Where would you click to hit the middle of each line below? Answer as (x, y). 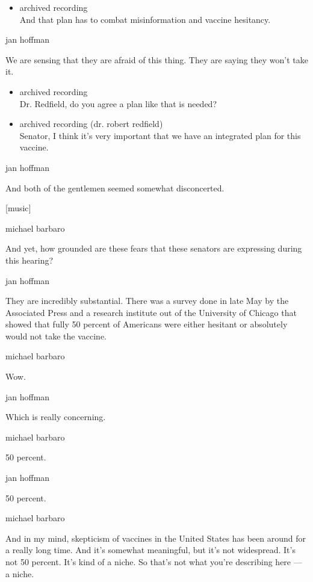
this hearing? (29, 260)
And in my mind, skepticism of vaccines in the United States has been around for (156, 538)
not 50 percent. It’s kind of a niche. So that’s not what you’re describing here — (154, 562)
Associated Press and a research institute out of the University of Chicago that (151, 312)
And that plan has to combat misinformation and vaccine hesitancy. (145, 19)
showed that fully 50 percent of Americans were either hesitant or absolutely (147, 324)
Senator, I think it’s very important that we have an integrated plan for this (160, 135)
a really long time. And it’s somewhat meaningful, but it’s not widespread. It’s (150, 550)
